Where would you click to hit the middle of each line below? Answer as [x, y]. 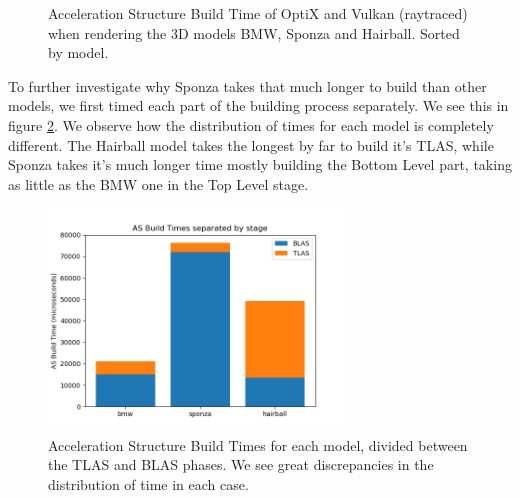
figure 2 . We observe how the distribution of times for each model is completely [251, 124]
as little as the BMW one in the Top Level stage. [158, 183]
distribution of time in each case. [148, 483]
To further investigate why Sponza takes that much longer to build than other [247, 85]
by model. [78, 52]
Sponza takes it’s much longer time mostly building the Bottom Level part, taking [260, 164]
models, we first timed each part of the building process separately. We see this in [258, 105]
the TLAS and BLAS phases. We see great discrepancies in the [241, 464]
